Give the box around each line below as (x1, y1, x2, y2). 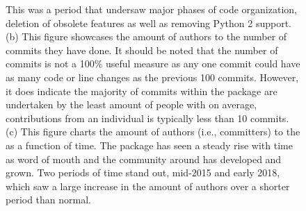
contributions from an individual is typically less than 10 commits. (6, 110, 289, 125)
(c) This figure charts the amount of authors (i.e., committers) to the (6, 124, 300, 139)
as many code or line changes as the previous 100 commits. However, (6, 69, 299, 84)
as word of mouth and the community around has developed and (6, 151, 282, 166)
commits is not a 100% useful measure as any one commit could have (6, 56, 300, 71)
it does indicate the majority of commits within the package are (6, 83, 277, 98)
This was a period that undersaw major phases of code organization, (6, 2, 297, 16)
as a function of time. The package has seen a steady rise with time (6, 137, 293, 152)
